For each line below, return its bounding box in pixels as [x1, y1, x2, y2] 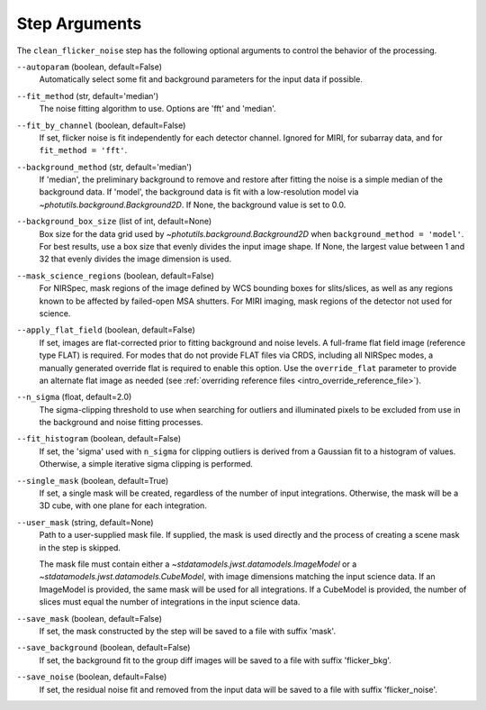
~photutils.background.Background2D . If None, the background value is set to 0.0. [39, 199, 346, 210]
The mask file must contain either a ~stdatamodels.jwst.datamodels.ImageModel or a [39, 559, 357, 569]
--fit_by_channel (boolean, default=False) [16, 120, 186, 131]
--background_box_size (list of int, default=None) [16, 216, 212, 227]
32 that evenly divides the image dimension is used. [39, 253, 232, 265]
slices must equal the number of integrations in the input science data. [39, 596, 301, 607]
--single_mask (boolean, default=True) [16, 475, 169, 486]
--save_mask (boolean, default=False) [16, 613, 162, 624]
